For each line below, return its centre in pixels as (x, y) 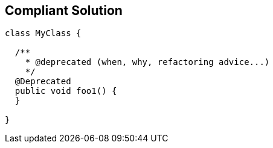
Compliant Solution (64, 11)
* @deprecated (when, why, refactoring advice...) (147, 62)
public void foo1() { (66, 91)
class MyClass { (43, 33)
